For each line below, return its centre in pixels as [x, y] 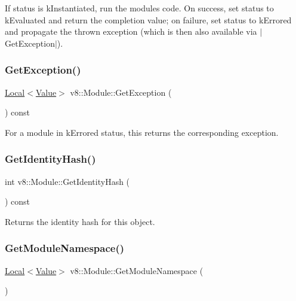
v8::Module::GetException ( [121, 92]
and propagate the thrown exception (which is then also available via [131, 31]
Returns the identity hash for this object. [80, 221]
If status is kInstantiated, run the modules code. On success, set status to [139, 8]
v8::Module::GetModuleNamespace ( [137, 270]
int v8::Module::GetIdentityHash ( [67, 181]
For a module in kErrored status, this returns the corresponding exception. [142, 132]
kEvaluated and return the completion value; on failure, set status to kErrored [148, 19]
